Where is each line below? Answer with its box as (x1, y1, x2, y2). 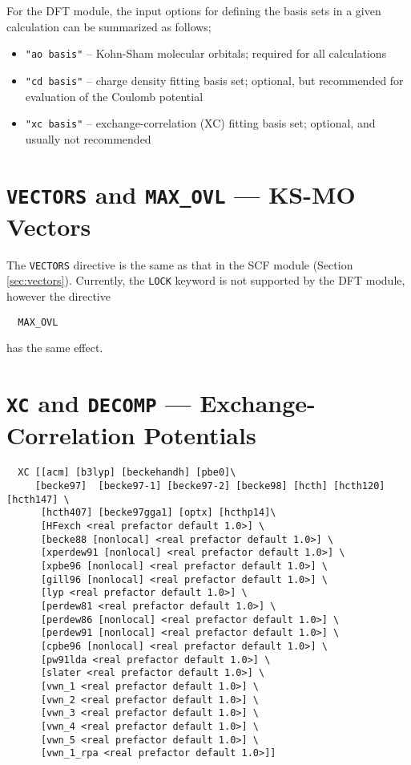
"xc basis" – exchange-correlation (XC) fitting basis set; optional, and (25, 115, 376, 132)
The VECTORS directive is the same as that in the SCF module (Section (6, 256, 353, 273)
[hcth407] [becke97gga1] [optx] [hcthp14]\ (40, 507, 276, 519)
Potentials (143, 419, 256, 451)
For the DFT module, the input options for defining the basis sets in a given (6, 2, 381, 18)
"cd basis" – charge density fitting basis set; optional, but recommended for (25, 71, 404, 88)
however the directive (6, 288, 111, 305)
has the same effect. (6, 339, 103, 356)
